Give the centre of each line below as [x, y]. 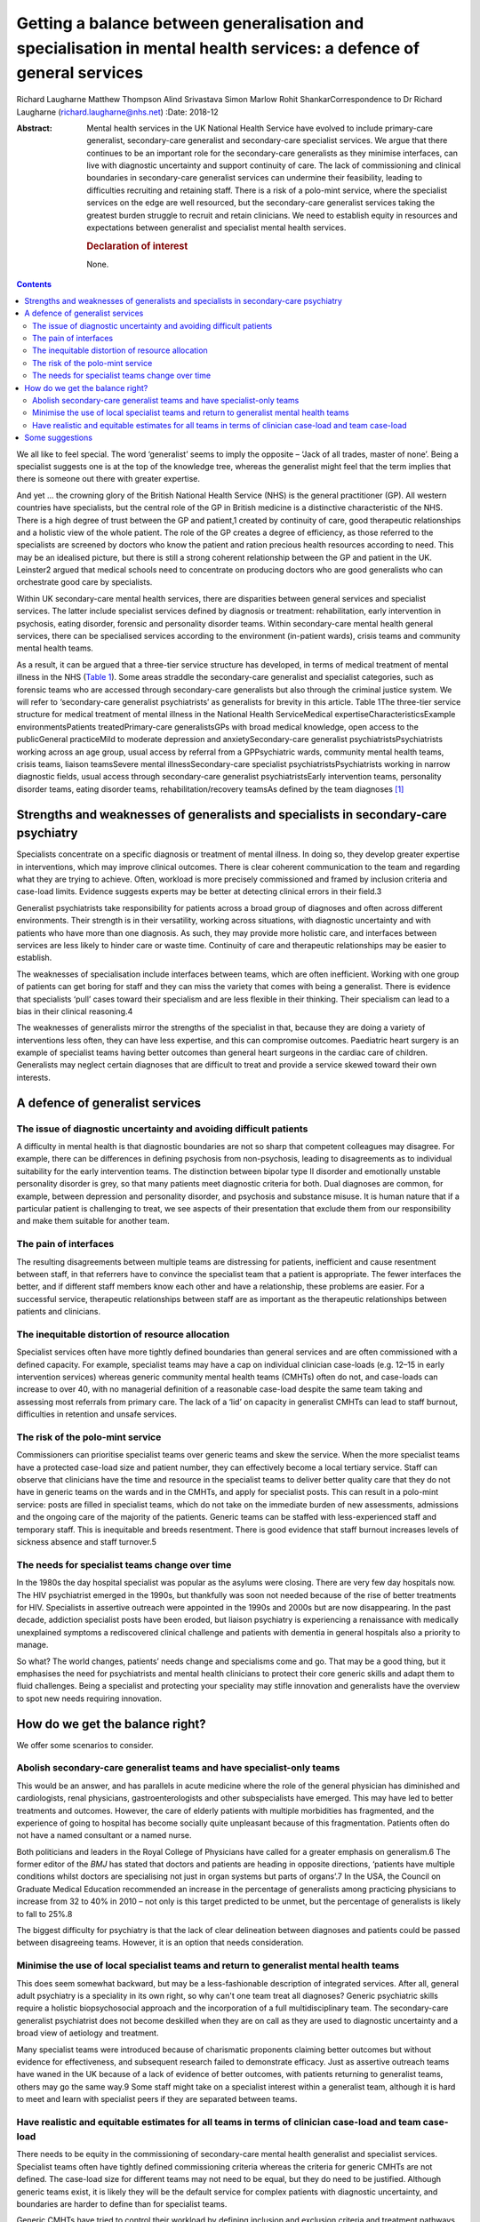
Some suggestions [59, 438]
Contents [34, 284]
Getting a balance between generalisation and [190, 23]
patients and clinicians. [59, 1312]
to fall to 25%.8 [44, 1914]
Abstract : [34, 128]
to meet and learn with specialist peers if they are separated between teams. [157, 2099]
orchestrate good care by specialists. [84, 582]
